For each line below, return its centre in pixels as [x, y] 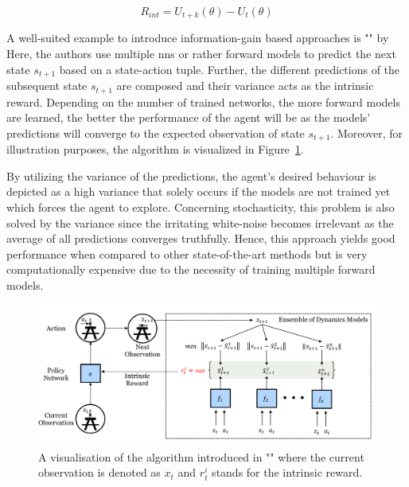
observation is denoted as [99, 472]
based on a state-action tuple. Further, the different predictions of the [230, 69]
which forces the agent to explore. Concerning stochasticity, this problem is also [201, 206]
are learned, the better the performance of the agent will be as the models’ [189, 117]
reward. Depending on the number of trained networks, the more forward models [203, 101]
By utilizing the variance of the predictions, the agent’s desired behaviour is [191, 175]
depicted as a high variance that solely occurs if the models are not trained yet [199, 191]
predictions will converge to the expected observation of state [156, 132]
